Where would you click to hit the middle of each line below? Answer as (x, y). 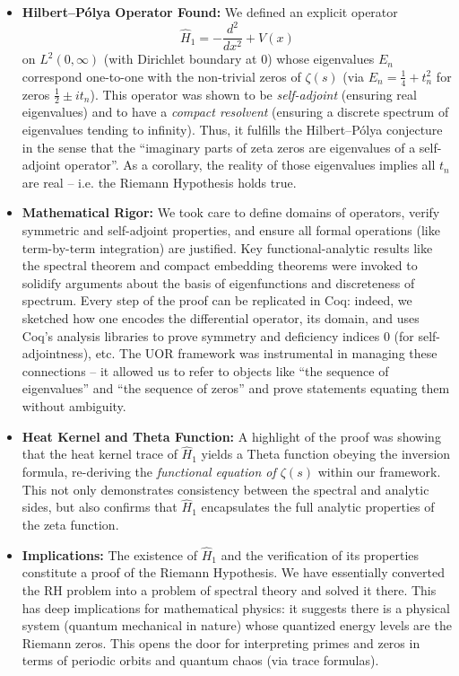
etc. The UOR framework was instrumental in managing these (266, 353)
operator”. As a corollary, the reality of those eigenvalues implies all (250, 165)
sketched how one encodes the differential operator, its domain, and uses (221, 317)
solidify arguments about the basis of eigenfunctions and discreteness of (218, 282)
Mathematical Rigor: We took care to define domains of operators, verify (231, 212)
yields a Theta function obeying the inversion (326, 454)
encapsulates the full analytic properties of (318, 507)
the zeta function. (70, 524)
